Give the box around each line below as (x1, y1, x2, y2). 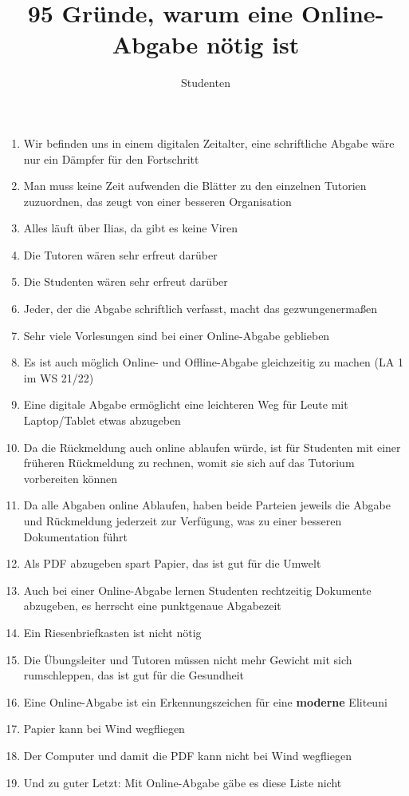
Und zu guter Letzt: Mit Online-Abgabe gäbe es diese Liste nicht (23, 774, 342, 790)
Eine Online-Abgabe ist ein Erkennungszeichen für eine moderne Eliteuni (23, 693, 387, 710)
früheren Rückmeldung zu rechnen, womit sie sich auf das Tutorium (23, 454, 355, 471)
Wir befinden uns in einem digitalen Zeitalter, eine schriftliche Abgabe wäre (23, 134, 395, 151)
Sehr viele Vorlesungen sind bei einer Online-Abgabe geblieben (23, 327, 330, 343)
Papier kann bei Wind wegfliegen (23, 720, 185, 737)
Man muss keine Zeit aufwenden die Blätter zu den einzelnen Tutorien (23, 177, 367, 194)
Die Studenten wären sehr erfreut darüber (23, 273, 228, 290)
